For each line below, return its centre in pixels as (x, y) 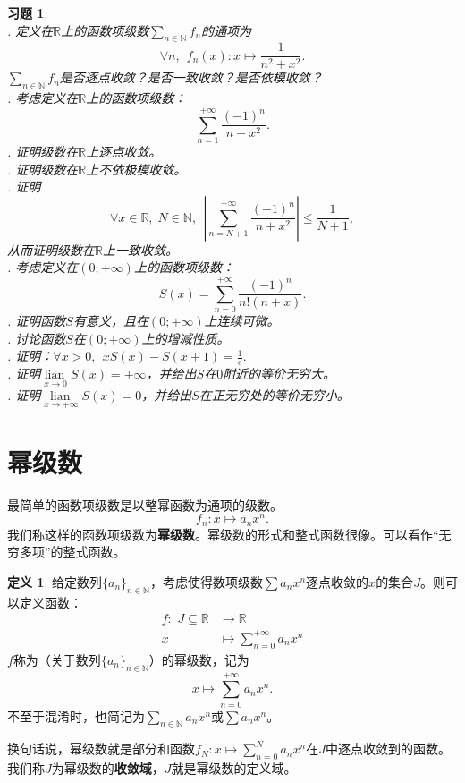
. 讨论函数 (37, 338)
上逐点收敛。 (124, 151)
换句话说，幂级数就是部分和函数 (101, 749)
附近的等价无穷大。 (279, 374)
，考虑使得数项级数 (206, 581)
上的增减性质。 (186, 338)
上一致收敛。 (140, 249)
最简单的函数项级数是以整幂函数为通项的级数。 (145, 504)
